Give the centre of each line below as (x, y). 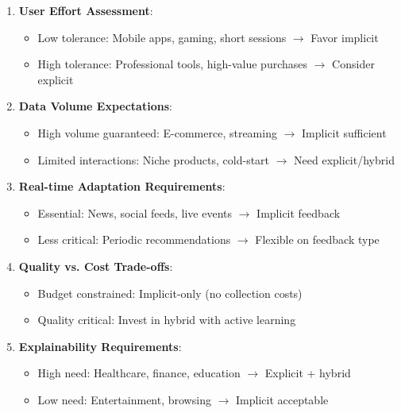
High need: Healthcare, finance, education (139, 373)
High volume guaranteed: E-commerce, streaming (157, 132)
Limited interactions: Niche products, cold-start (154, 159)
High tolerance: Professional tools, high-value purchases (173, 64)
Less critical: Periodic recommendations (134, 239)
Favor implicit (345, 37)
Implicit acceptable (282, 399)
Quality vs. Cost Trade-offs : (96, 266)
